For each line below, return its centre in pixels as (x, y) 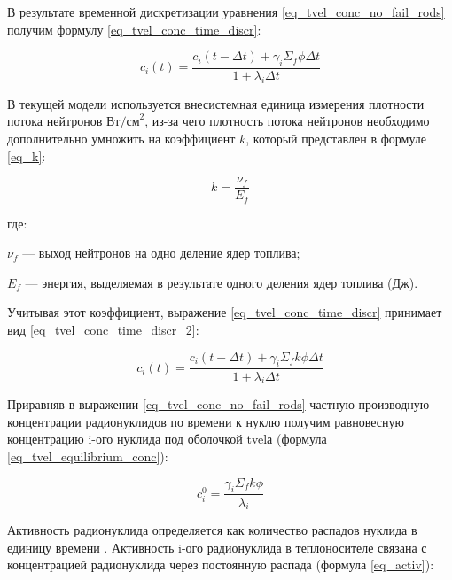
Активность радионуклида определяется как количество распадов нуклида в (212, 530)
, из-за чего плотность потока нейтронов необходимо (287, 121)
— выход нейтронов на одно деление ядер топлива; (161, 253)
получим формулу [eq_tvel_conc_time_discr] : (134, 29)
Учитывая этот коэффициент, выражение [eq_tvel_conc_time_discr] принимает (225, 312)
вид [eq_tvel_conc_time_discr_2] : (103, 330)
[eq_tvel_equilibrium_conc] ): (88, 456)
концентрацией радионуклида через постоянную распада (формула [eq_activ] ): (221, 565)
